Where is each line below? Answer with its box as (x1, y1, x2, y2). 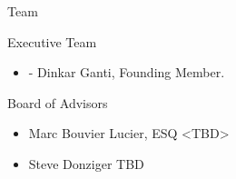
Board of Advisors (7, 93, 108, 112)
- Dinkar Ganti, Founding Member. (28, 63, 225, 82)
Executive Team (7, 32, 97, 51)
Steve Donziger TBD (28, 154, 144, 173)
